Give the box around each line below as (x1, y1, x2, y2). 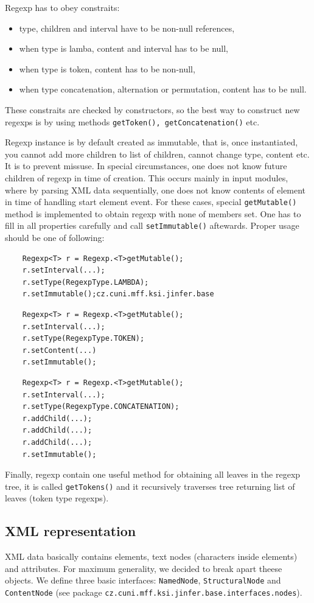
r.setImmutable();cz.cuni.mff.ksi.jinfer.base (22, 290, 214, 299)
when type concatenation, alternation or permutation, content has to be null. (19, 83, 307, 96)
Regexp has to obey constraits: (5, 1, 120, 13)
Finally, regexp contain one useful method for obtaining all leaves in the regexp (5, 468, 301, 481)
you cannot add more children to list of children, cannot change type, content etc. (5, 147, 310, 160)
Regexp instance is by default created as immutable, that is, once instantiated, (5, 136, 298, 148)
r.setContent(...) (22, 346, 97, 355)
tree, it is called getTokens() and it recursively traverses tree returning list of (5, 479, 295, 492)
